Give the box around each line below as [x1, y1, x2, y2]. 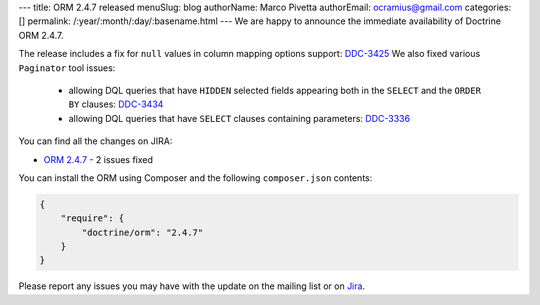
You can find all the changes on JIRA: [18, 135, 173, 147]
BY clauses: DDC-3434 [68, 98, 164, 110]
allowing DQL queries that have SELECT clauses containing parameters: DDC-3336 [68, 112, 410, 124]
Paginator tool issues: [18, 61, 116, 74]
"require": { [60, 213, 125, 224]
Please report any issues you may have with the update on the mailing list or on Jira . [18, 280, 365, 292]
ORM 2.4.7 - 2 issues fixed [43, 153, 154, 165]
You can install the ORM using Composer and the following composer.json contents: [18, 171, 373, 184]
